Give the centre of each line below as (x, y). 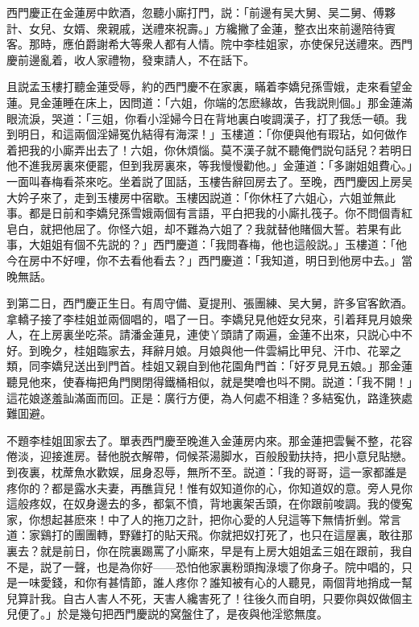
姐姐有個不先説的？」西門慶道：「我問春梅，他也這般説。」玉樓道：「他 (223, 244)
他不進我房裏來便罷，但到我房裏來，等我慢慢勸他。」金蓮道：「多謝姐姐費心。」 (209, 165)
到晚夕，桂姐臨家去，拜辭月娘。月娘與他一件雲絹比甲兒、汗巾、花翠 (209, 350)
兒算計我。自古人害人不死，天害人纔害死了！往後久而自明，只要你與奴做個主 (209, 598)
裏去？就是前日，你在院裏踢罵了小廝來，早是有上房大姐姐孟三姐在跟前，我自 (209, 551)
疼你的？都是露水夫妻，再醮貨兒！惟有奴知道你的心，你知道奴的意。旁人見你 (209, 487)
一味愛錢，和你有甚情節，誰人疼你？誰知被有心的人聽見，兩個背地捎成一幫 (215, 582)
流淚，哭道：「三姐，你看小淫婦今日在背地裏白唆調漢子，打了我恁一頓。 (206, 118)
